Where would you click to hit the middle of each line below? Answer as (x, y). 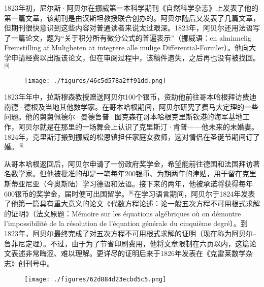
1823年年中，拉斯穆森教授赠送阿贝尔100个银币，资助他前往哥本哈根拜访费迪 (130, 97)
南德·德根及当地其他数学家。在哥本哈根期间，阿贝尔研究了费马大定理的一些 (131, 106)
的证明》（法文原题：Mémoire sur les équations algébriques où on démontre (123, 213)
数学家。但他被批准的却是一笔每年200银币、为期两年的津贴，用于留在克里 (134, 173)
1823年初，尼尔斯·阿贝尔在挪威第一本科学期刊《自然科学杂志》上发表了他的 (131, 8)
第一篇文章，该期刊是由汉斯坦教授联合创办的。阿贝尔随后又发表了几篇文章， (132, 18)
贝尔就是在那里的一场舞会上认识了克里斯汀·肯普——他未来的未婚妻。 (142, 127)
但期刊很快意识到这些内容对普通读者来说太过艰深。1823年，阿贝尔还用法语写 (132, 28)
